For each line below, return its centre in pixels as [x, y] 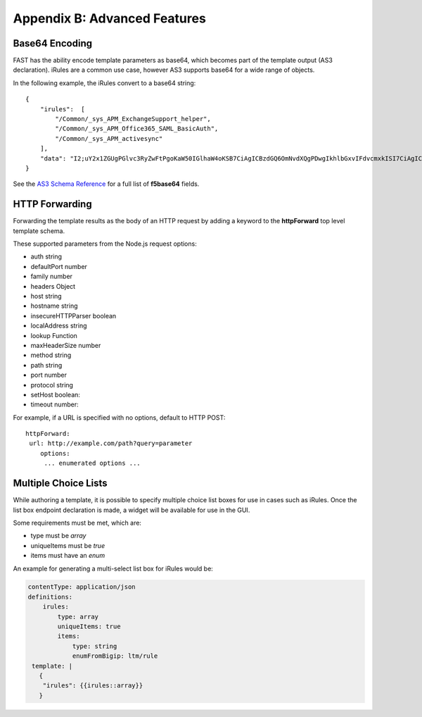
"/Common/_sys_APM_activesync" [109, 138]
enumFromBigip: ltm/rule [115, 656]
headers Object [53, 286]
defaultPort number [59, 266]
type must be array [58, 536]
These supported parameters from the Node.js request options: [105, 244]
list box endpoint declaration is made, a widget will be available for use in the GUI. [132, 510]
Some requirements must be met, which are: [77, 523]
